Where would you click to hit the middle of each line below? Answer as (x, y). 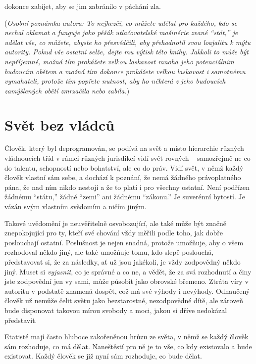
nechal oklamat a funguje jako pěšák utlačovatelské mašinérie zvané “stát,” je (121, 32)
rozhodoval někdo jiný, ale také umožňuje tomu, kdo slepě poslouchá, (109, 252)
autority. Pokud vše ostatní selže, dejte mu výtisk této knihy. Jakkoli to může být (127, 52)
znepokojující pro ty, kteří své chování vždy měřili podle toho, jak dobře (114, 233)
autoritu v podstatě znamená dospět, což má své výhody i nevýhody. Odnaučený (127, 291)
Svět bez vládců (60, 124)
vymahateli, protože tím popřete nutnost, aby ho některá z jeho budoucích (115, 81)
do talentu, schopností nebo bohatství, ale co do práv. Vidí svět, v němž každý (124, 167)
